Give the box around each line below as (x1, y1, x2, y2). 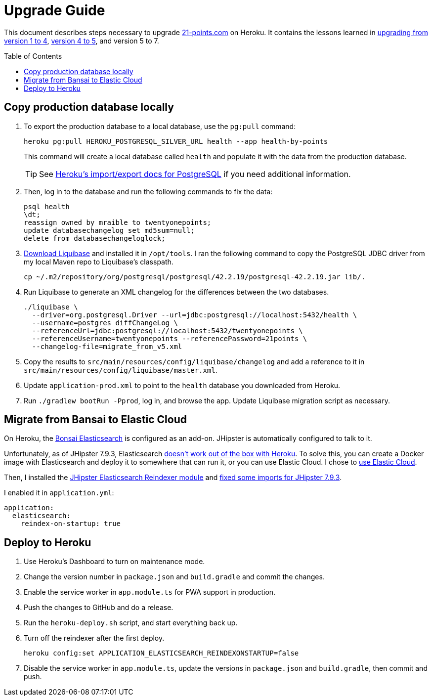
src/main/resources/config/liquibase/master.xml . (24, 365, 217, 374)
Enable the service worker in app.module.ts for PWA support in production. (24, 588, 276, 597)
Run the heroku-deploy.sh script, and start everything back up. (24, 618, 238, 627)
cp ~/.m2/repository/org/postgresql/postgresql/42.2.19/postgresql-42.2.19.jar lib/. (24, 272, 366, 281)
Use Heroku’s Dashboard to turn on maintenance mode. (24, 557, 205, 566)
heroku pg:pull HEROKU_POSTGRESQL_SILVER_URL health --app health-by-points (24, 137, 328, 145)
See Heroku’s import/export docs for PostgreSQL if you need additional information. (39, 169, 351, 179)
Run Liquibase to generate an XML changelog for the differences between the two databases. (24, 287, 329, 296)
